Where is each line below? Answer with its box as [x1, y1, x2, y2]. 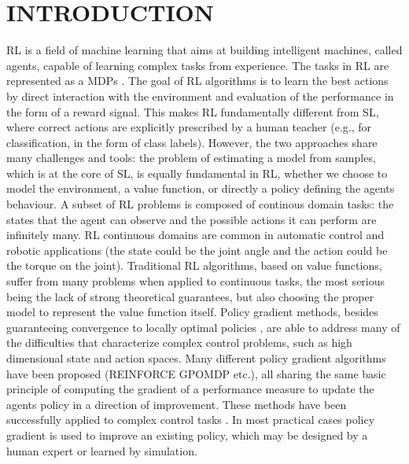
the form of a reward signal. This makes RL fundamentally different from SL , [6, 103, 379, 120]
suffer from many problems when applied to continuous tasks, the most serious [6, 273, 385, 289]
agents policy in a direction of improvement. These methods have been [6, 396, 347, 412]
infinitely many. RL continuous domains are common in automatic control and [6, 226, 385, 243]
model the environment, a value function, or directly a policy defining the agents [6, 180, 395, 197]
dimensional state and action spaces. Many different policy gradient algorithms [6, 350, 386, 366]
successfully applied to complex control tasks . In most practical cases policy [6, 411, 375, 428]
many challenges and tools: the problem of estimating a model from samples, [6, 149, 376, 166]
